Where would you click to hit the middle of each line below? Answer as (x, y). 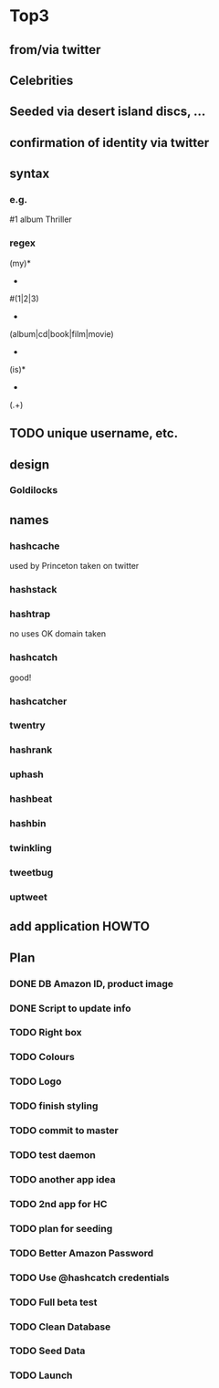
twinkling (31, 848)
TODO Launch (41, 1375)
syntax (30, 174)
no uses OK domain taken (58, 634)
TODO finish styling (54, 1106)
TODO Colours (42, 1057)
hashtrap (30, 614)
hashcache (35, 546)
